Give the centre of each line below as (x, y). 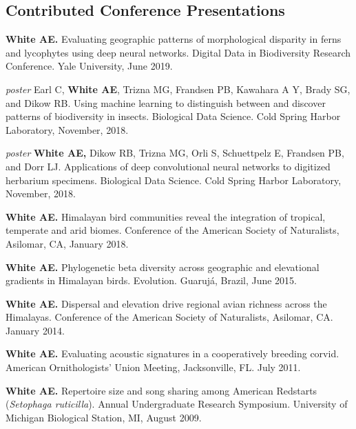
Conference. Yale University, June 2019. (89, 66)
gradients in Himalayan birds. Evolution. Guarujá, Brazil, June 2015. (151, 280)
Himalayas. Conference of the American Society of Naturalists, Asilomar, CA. (169, 317)
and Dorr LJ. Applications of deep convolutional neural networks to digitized (168, 166)
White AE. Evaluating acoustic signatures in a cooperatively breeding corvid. (172, 353)
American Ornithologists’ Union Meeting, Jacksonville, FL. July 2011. (153, 367)
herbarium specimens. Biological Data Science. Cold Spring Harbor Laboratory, (174, 180)
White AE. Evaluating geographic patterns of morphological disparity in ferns (174, 39)
